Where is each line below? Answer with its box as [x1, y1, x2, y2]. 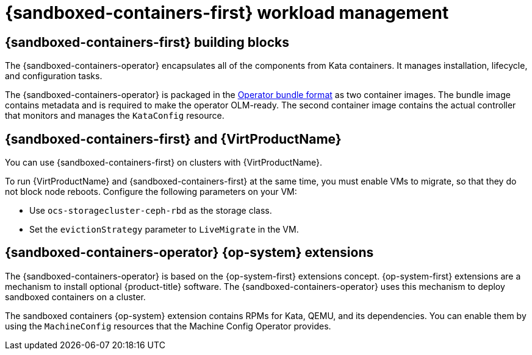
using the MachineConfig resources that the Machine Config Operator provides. [5, 320, 331, 331]
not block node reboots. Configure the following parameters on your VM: [5, 186, 297, 197]
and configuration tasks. [5, 71, 102, 82]
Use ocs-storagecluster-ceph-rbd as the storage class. [29, 205, 272, 216]
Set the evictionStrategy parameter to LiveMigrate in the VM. [29, 224, 299, 235]
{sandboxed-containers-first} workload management [5, 2, 449, 23]
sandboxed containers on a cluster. [5, 291, 146, 302]
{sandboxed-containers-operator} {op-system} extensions [5, 245, 374, 261]
